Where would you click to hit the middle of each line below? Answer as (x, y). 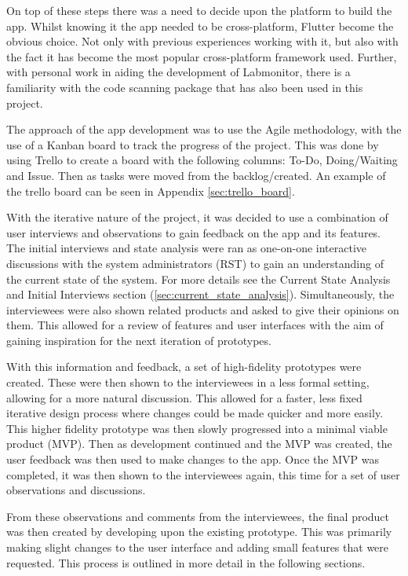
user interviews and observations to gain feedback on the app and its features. (194, 232)
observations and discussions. (76, 490)
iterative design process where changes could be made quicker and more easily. (195, 413)
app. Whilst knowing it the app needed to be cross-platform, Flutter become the (200, 26)
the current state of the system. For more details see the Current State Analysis (199, 279)
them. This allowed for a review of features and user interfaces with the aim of (195, 325)
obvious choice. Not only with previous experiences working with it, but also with (202, 41)
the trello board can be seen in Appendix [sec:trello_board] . (151, 191)
